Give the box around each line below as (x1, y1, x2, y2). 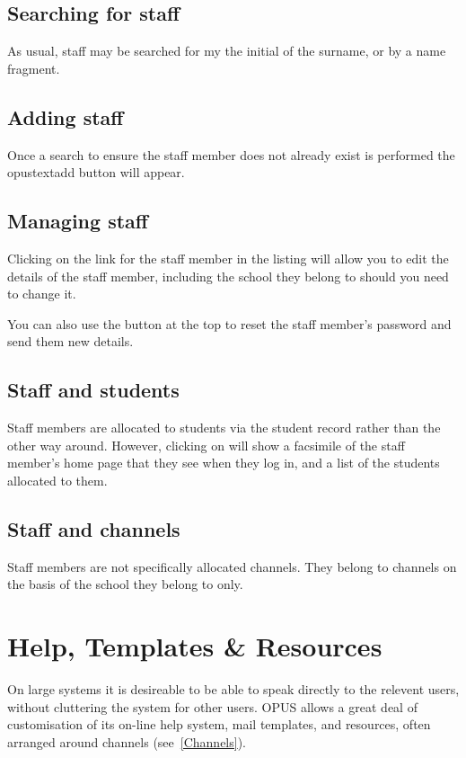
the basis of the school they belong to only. (7, 575, 243, 593)
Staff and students (7, 376, 180, 404)
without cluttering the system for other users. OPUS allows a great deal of (7, 697, 418, 716)
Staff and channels (7, 514, 180, 542)
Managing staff (7, 207, 148, 235)
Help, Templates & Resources (7, 628, 382, 664)
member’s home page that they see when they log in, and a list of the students (7, 453, 440, 472)
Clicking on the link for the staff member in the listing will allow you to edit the (7, 248, 449, 267)
